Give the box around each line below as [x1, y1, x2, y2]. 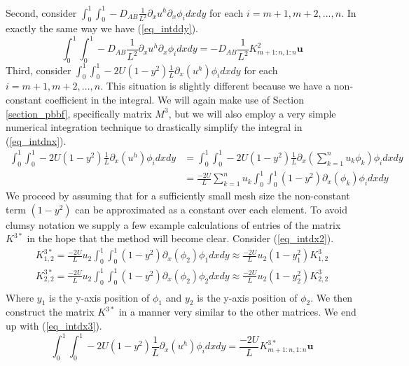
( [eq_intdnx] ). [6, 133, 67, 148]
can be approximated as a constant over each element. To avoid [75, 202, 347, 216]
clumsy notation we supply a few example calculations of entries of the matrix [6, 217, 341, 232]
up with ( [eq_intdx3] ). [6, 318, 102, 332]
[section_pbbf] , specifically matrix [6, 106, 152, 120]
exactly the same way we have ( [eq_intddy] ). [6, 21, 199, 36]
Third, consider [6, 62, 71, 77]
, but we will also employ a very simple [168, 106, 336, 120]
